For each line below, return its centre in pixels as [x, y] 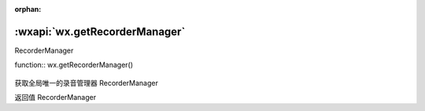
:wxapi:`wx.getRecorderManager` [100, 31]
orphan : [28, 9]
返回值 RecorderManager [55, 98]
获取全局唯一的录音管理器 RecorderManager [87, 83]
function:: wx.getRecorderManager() [74, 65]
